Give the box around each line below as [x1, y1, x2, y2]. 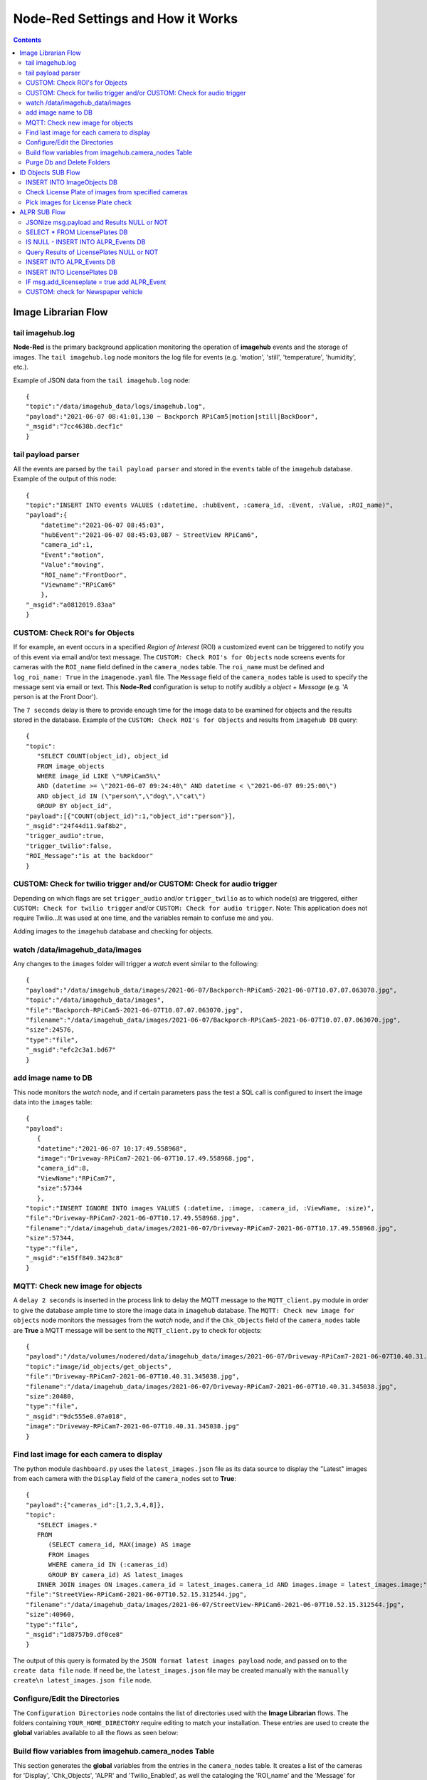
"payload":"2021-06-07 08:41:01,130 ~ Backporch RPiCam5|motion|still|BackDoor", [26, 412, 319, 420]
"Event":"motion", [40, 550, 105, 559]
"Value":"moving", [40, 561, 105, 569]
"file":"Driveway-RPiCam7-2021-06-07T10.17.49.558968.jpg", [26, 1214, 240, 1223]
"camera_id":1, [40, 541, 94, 549]
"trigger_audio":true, [26, 832, 105, 840]
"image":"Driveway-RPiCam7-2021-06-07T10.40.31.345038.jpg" [26, 1423, 240, 1430]
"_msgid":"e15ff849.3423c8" [26, 1254, 124, 1262]
